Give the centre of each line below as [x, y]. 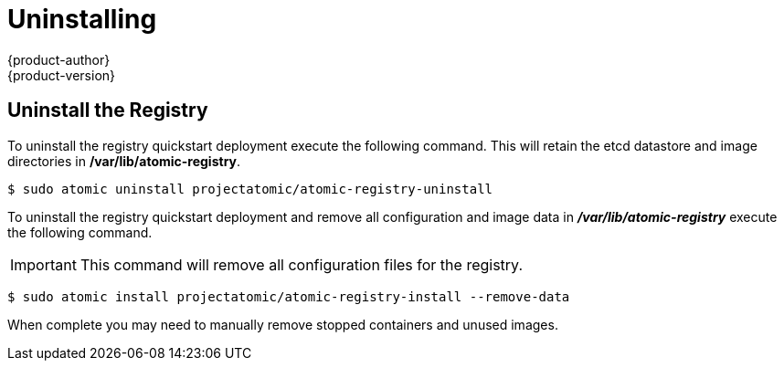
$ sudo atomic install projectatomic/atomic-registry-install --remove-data [289, 296]
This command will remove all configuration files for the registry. [302, 264]
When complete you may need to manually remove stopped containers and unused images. [283, 324]
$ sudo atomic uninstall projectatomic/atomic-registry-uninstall [250, 189]
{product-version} [62, 75]
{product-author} [59, 59]
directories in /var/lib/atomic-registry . [124, 161]
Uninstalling [82, 19]
